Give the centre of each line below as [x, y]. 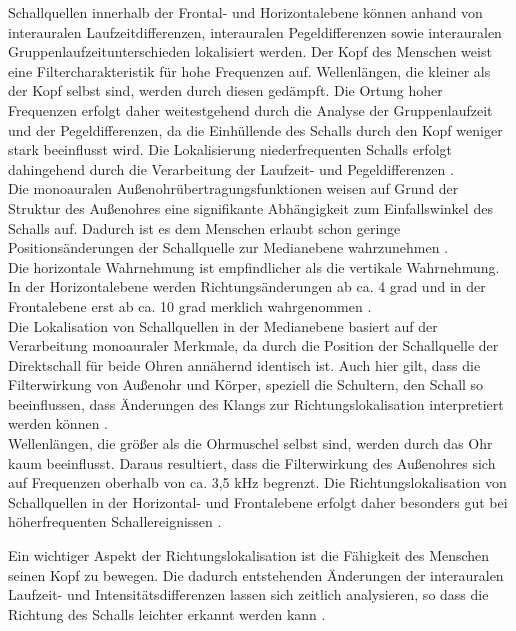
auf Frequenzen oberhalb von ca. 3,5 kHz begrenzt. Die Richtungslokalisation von [257, 482]
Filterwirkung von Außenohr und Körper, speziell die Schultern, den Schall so [246, 384]
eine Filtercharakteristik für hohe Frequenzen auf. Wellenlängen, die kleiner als [249, 70]
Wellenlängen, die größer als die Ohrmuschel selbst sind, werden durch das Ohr [250, 443]
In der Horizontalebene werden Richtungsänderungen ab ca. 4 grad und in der [247, 286]
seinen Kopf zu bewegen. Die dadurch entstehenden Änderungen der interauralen [256, 574]
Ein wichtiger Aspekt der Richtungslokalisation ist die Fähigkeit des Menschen [249, 555]
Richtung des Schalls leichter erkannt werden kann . [167, 613]
